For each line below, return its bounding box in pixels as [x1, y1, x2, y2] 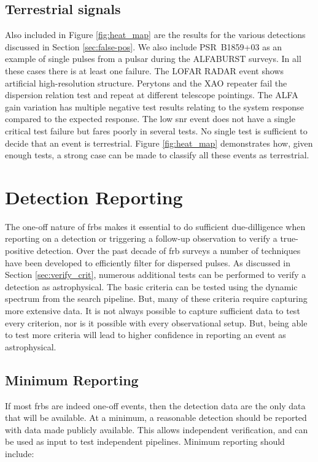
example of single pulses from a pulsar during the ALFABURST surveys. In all [5, 52, 301, 65]
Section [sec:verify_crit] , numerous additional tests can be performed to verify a [5, 268, 306, 281]
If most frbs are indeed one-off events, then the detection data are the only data [5, 399, 306, 412]
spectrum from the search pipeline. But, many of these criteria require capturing [5, 292, 308, 305]
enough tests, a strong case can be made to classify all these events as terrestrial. [5, 148, 309, 161]
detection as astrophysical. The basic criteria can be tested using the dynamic [5, 280, 298, 293]
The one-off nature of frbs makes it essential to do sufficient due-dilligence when [5, 220, 306, 233]
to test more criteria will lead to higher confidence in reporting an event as [5, 328, 286, 341]
